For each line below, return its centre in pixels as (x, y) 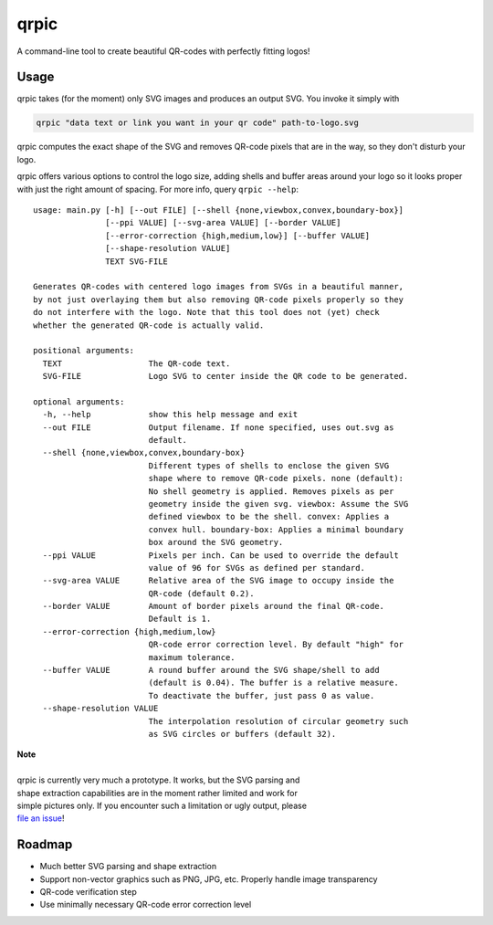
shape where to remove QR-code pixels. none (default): (276, 478)
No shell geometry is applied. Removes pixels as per (271, 491)
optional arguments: (79, 401)
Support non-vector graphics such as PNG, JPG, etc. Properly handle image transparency (209, 879)
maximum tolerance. (192, 657)
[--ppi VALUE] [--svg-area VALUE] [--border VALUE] (223, 223)
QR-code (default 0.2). (201, 593)
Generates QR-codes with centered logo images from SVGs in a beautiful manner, (219, 287)
